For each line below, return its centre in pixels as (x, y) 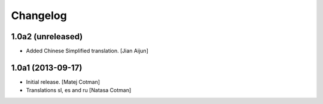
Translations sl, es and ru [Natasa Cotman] (79, 90)
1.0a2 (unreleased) (47, 37)
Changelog (39, 15)
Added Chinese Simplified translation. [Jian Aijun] (87, 51)
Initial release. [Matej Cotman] (63, 82)
